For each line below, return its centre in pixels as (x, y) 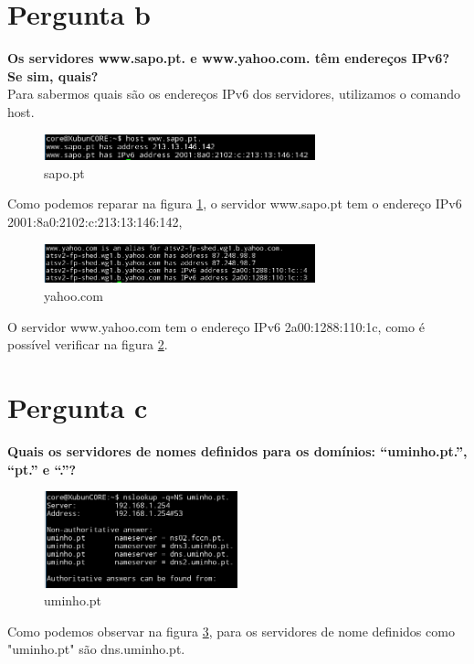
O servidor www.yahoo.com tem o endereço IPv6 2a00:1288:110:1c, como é (216, 326)
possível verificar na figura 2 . (88, 344)
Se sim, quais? (53, 75)
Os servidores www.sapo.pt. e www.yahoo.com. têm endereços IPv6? (229, 58)
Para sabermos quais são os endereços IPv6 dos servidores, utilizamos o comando (234, 94)
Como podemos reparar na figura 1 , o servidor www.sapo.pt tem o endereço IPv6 (235, 203)
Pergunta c (78, 407)
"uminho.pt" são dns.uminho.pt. (96, 649)
